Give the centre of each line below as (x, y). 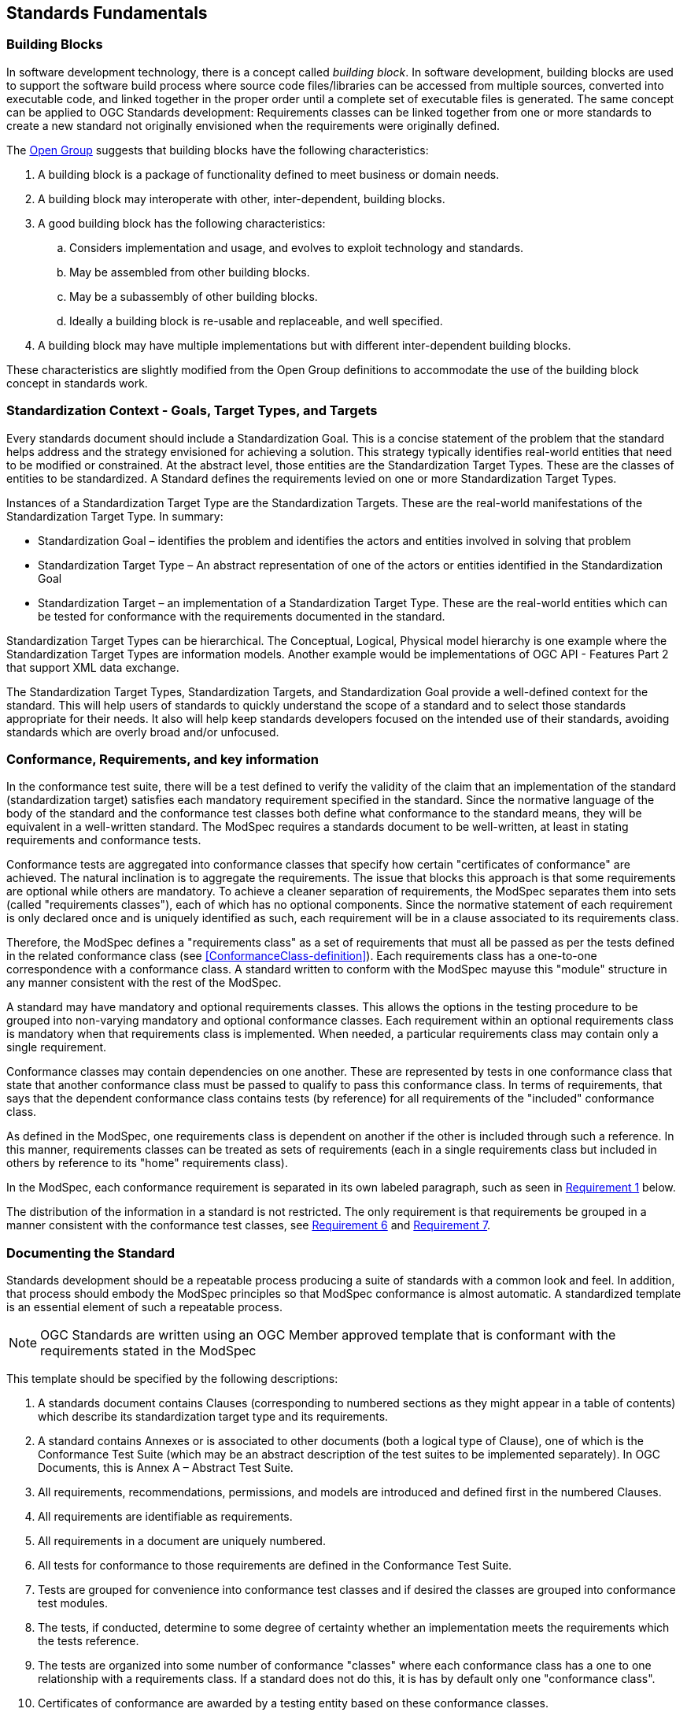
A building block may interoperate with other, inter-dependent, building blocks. (242, 198)
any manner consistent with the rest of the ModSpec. (144, 983)
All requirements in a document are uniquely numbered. (182, 1541)
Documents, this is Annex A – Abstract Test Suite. (166, 1468)
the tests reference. (89, 1641)
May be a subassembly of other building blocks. (194, 296)
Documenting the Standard (91, 1253)
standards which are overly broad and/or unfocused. (143, 732)
